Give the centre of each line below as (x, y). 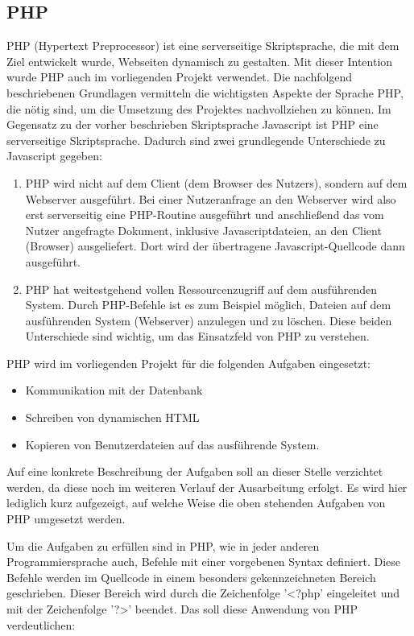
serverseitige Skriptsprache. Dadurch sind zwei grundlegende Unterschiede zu (196, 140)
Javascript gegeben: (54, 156)
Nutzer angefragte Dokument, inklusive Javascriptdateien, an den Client (203, 230)
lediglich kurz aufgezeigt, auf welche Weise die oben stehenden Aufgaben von (196, 503)
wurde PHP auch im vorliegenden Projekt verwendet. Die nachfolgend (180, 77)
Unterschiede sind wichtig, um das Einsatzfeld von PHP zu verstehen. (197, 336)
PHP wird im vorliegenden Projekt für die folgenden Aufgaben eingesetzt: (188, 363)
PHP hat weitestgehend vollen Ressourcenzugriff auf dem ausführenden (201, 289)
